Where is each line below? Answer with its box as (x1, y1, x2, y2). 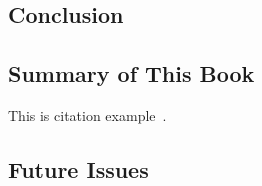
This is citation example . (8, 104, 167, 125)
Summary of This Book (8, 58, 255, 89)
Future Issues (8, 153, 149, 184)
